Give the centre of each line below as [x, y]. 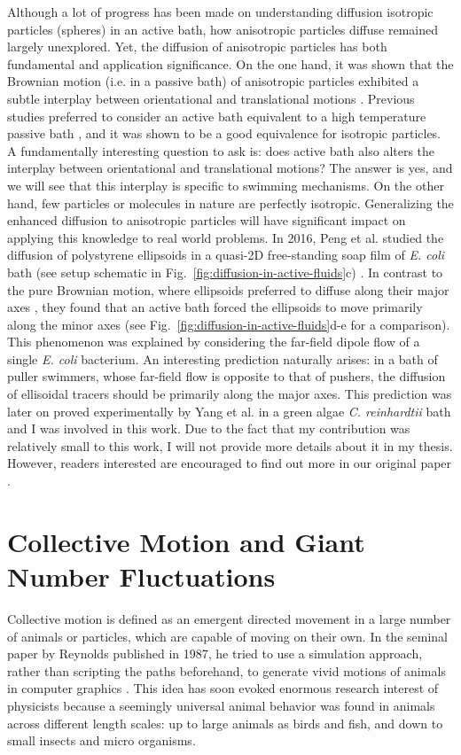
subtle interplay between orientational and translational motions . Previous [211, 98]
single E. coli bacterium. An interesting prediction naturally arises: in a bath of [223, 358]
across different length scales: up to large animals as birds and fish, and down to [225, 723]
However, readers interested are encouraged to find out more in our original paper [230, 463]
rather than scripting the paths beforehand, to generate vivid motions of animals [227, 670]
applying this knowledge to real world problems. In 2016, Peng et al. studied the [226, 237]
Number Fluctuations [141, 576]
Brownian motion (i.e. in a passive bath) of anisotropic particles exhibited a [213, 81]
